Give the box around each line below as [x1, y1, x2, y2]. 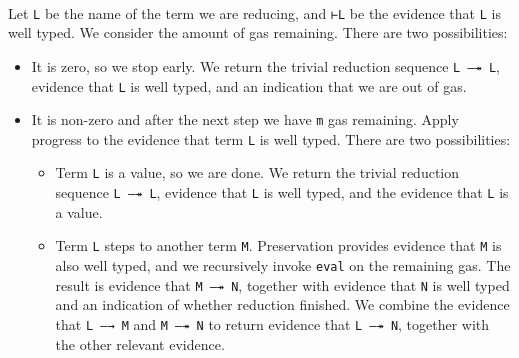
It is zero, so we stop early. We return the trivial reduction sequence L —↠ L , [31, 55, 500, 76]
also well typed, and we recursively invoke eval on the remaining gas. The [55, 255, 511, 276]
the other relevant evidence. [55, 333, 225, 354]
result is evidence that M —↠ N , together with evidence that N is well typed [55, 274, 510, 295]
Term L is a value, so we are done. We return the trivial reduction [55, 162, 460, 183]
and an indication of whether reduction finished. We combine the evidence [55, 294, 510, 315]
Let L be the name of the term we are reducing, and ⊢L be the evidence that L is [8, 2, 501, 23]
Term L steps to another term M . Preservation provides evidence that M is [55, 235, 502, 256]
